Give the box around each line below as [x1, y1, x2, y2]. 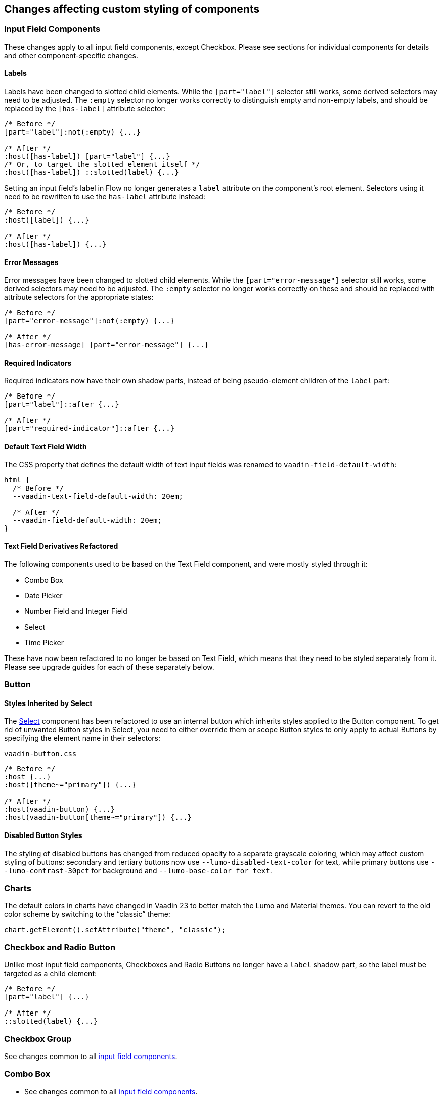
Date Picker [24, 591, 63, 600]
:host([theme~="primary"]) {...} [4, 781, 137, 789]
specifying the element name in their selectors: [4, 734, 160, 743]
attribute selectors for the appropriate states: [4, 293, 154, 302]
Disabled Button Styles [4, 831, 82, 840]
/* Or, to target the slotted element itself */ [4, 160, 200, 169]
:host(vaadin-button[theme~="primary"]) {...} [4, 813, 192, 822]
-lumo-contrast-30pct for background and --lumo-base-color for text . [4, 866, 272, 875]
